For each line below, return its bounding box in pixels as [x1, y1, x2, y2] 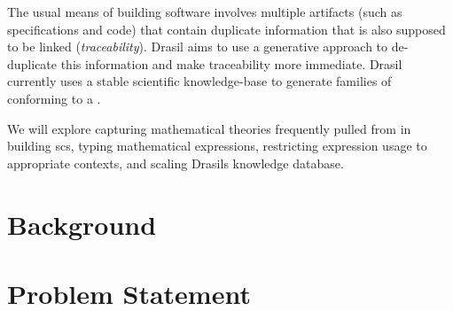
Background [7, 206, 157, 242]
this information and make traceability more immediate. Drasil [60, 54, 402, 73]
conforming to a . [7, 89, 101, 107]
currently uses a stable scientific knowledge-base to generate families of [7, 72, 392, 90]
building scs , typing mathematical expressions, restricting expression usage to [7, 136, 427, 155]
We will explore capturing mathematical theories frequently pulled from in [7, 119, 411, 137]
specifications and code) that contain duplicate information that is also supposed [7, 19, 446, 38]
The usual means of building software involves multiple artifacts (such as [7, 3, 402, 20]
